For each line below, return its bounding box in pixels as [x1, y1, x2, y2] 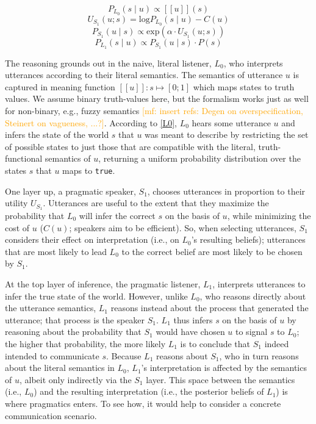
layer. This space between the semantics [146, 373, 295, 386]
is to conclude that [180, 337, 251, 350]
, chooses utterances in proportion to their [147, 184, 306, 197]
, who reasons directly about [199, 289, 306, 302]
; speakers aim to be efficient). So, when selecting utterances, [69, 221, 296, 234]
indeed [264, 337, 289, 350]
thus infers [173, 313, 213, 326]
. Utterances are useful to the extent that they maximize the [43, 196, 269, 209]
